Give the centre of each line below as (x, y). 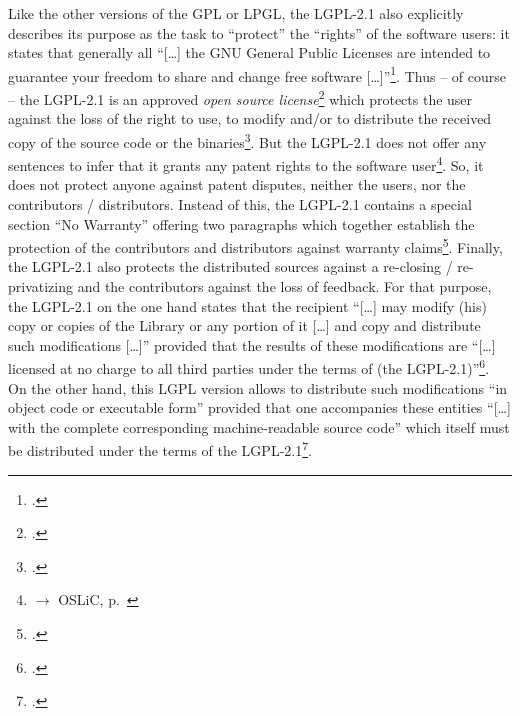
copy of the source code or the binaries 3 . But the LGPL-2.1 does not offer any (247, 140)
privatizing (41, 286)
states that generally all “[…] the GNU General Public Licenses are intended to (249, 52)
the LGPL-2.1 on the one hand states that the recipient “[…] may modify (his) (247, 305)
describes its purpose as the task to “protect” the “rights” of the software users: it (259, 32)
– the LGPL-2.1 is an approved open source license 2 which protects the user (240, 97)
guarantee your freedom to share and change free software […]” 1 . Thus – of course (257, 74)
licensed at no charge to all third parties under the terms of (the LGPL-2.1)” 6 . (249, 367)
